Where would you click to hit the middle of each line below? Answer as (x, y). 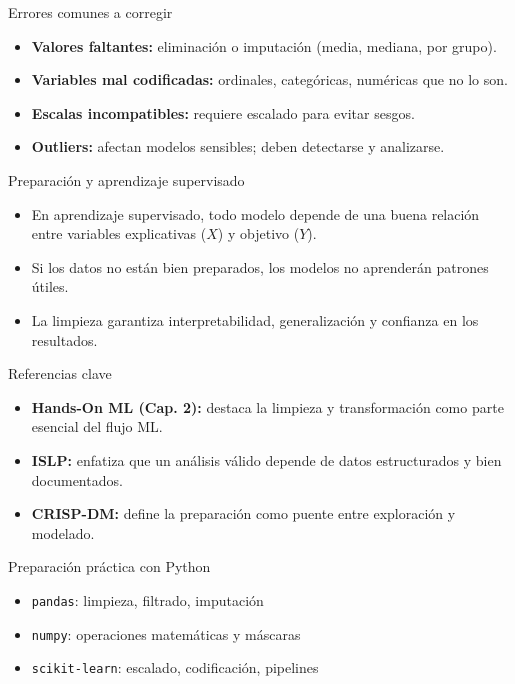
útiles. (50, 286)
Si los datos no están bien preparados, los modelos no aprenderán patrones (260, 266)
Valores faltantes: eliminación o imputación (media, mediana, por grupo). (264, 45)
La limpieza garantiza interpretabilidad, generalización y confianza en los (255, 319)
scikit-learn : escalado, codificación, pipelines (175, 667)
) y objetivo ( (258, 233)
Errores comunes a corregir (90, 12)
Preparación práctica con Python (109, 566)
